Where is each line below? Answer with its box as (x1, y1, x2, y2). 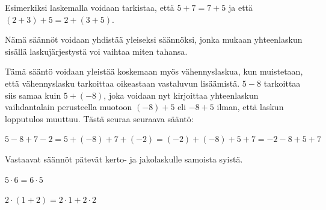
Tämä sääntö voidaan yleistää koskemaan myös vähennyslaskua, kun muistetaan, (5, 65, 303, 78)
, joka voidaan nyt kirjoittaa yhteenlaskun (103, 88, 259, 101)
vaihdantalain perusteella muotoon (5, 100, 132, 113)
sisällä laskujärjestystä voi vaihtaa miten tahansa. (5, 45, 188, 57)
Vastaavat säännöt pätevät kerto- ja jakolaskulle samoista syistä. (5, 152, 243, 165)
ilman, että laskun (217, 100, 284, 113)
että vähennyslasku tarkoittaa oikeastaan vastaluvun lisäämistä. (5, 76, 240, 89)
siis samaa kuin (5, 88, 61, 101)
